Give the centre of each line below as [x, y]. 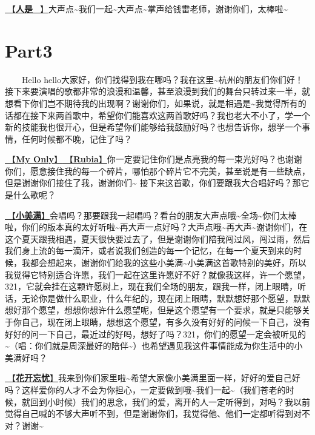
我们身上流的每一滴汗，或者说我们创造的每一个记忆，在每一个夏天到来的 [149, 251]
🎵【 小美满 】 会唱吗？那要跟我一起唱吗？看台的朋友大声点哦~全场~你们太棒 [151, 215]
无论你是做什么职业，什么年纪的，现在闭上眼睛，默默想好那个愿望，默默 [166, 298]
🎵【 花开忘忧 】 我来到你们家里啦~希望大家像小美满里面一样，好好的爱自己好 [153, 378]
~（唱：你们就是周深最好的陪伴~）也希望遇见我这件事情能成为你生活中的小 [154, 346]
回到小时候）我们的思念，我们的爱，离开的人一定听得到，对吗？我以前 [170, 401]
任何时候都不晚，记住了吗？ [77, 138]
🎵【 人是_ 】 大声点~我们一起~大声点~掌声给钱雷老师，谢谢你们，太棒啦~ [147, 8]
